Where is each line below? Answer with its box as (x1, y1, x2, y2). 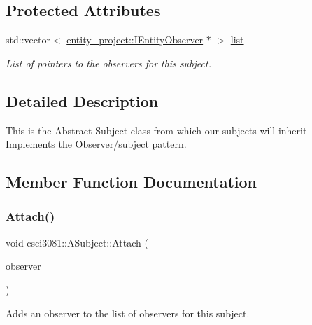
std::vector (6, 32, 50, 47)
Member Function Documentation (6, 171, 257, 193)
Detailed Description (6, 90, 159, 111)
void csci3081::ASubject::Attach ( (6, 235, 148, 249)
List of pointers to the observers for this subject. (6, 55, 211, 70)
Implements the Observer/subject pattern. (6, 137, 187, 151)
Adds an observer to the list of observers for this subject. (6, 305, 250, 320)
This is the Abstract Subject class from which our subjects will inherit (6, 123, 307, 137)
